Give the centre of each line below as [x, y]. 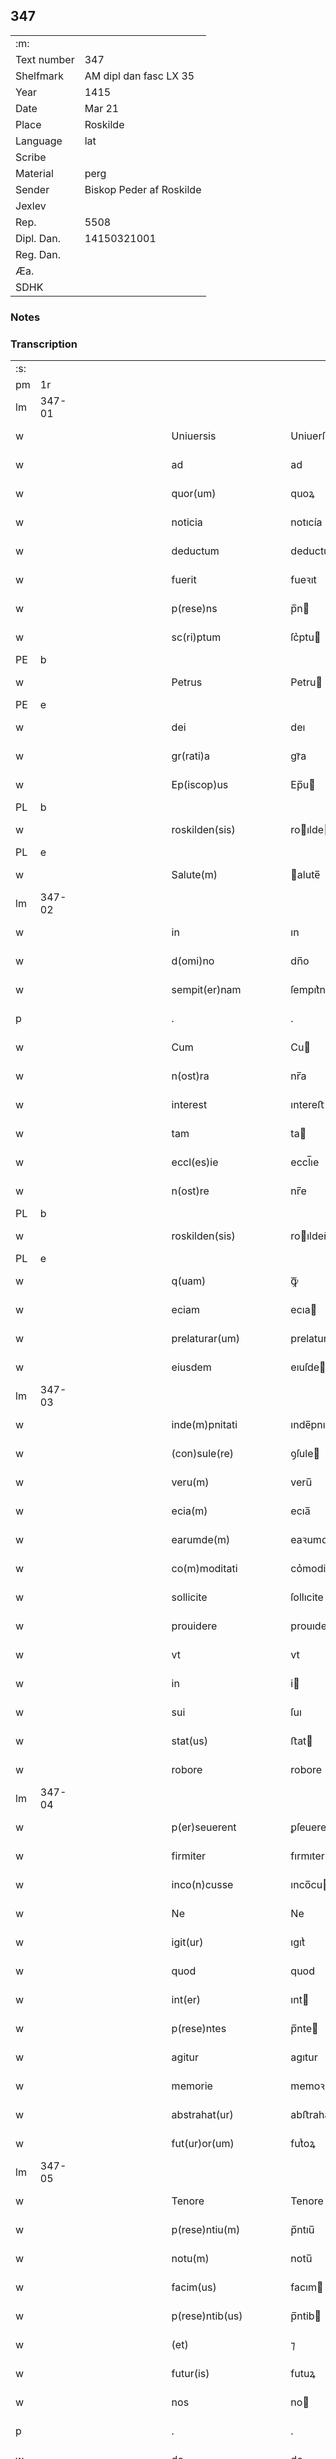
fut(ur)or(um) [203, 2144]
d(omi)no [193, 961]
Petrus [187, 682]
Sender [32, 189]
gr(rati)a [191, 756]
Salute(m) [194, 875]
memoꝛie [312, 2086]
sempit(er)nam [206, 990]
